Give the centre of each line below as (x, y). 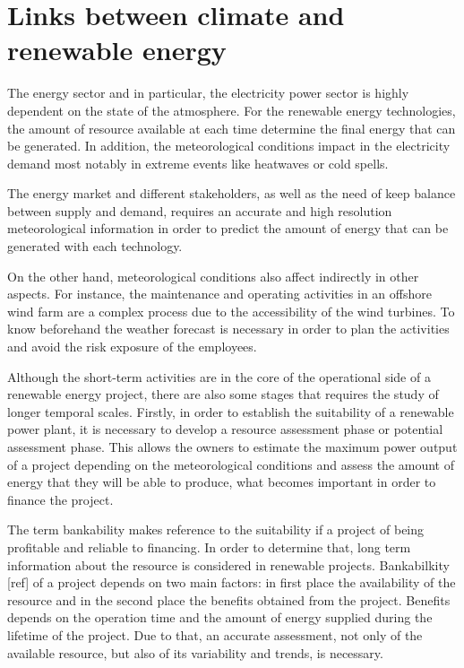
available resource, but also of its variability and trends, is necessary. (195, 652)
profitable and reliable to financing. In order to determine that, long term (209, 547)
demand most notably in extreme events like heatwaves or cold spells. (198, 163)
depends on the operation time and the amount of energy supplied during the (220, 617)
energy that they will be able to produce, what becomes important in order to (222, 482)
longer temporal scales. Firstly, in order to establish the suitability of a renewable (231, 411)
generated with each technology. (95, 246)
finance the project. (60, 499)
